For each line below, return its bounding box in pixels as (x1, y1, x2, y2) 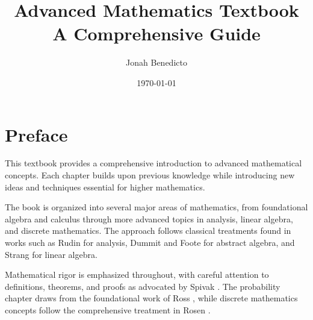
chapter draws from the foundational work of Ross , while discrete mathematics (5, 292, 298, 304)
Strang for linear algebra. (5, 248, 98, 260)
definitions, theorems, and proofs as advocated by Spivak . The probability (5, 280, 280, 292)
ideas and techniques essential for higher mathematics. (5, 180, 205, 193)
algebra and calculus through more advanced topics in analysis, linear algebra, (5, 212, 293, 225)
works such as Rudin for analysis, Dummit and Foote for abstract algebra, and (5, 236, 295, 248)
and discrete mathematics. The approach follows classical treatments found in (5, 224, 291, 237)
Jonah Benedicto (126, 56, 187, 69)
